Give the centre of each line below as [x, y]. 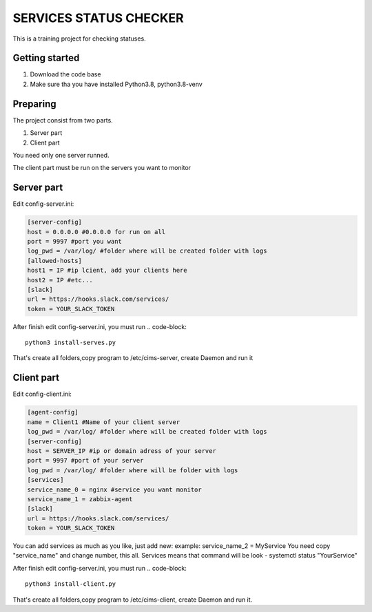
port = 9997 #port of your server [85, 461]
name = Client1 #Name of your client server [104, 422]
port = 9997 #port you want [74, 241]
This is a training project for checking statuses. [79, 39]
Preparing [34, 104]
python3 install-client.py [71, 584]
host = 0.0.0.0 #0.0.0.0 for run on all [96, 232]
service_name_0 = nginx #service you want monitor [115, 489]
